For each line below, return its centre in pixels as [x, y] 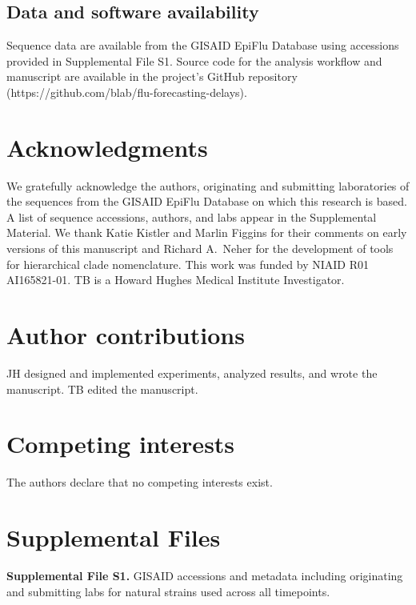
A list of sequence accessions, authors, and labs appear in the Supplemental [192, 216]
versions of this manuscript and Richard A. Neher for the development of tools [200, 248]
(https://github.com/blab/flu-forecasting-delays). [127, 92]
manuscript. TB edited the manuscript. [102, 389]
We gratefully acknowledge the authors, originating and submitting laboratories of [208, 185]
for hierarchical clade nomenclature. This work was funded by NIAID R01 [188, 264]
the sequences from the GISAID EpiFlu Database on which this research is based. [207, 201]
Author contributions [126, 335]
